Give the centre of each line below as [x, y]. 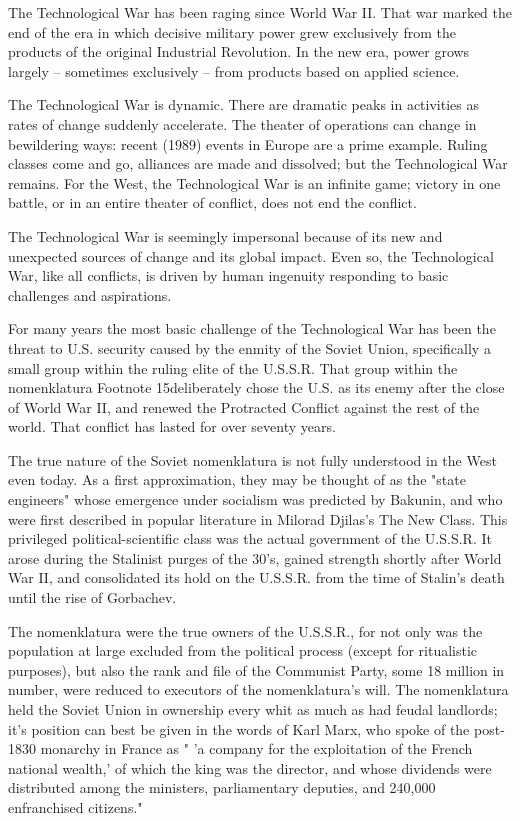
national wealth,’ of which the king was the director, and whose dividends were [250, 767]
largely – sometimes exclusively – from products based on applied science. [234, 70]
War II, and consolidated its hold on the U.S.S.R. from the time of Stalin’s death [256, 577]
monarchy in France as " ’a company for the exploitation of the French [256, 748]
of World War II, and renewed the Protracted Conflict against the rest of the [244, 406]
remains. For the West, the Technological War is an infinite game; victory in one [254, 182]
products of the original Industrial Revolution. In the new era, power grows [239, 51]
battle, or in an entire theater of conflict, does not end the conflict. [212, 202]
